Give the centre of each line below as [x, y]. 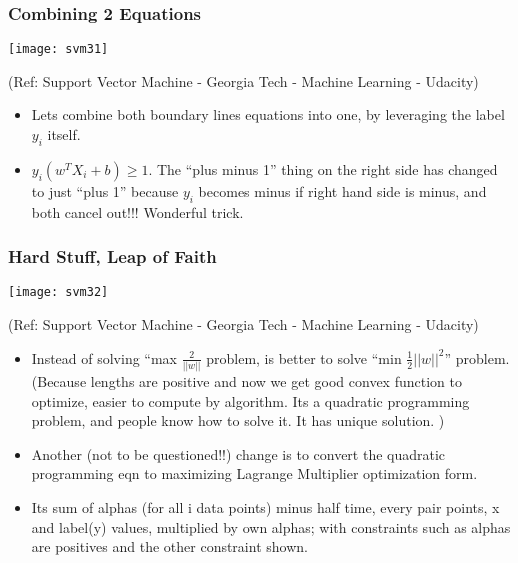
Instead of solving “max [104, 357]
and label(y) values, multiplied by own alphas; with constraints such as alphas [271, 526]
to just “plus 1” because [105, 190]
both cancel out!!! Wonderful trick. [137, 211]
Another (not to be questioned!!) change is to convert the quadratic [238, 453]
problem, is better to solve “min [304, 357]
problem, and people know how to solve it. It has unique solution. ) [238, 420]
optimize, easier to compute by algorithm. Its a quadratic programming [250, 400]
